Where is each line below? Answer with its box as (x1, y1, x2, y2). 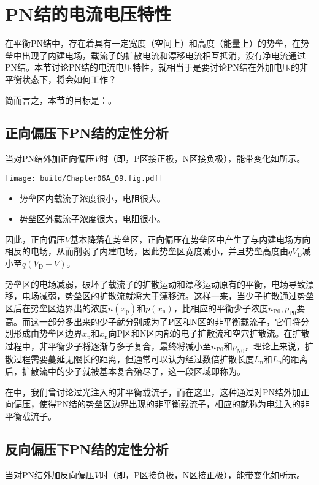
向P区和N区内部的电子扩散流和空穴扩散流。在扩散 (108, 327, 310, 340)
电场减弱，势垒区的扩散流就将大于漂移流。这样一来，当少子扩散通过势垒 (21, 289, 314, 302)
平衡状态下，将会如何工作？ (5, 72, 117, 85)
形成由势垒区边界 (13, 327, 82, 340)
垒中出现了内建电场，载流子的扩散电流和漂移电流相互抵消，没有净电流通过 (5, 48, 306, 61)
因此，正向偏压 (5, 232, 65, 245)
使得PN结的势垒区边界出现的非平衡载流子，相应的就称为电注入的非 (39, 397, 310, 410)
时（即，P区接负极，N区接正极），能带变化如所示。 (99, 468, 306, 481)
